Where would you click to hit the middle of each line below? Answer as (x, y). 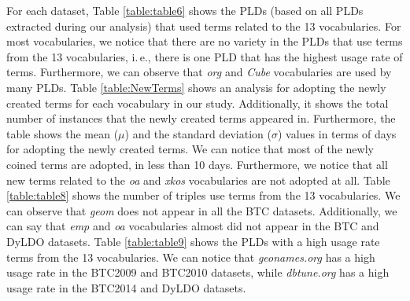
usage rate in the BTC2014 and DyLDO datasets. (126, 287)
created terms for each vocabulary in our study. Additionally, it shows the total (198, 103)
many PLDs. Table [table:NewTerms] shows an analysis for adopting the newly (196, 87)
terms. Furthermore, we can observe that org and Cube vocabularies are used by (199, 72)
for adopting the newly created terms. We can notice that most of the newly (190, 149)
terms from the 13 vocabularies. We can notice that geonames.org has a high (191, 257)
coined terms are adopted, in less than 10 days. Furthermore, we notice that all (197, 164)
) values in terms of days (337, 133)
